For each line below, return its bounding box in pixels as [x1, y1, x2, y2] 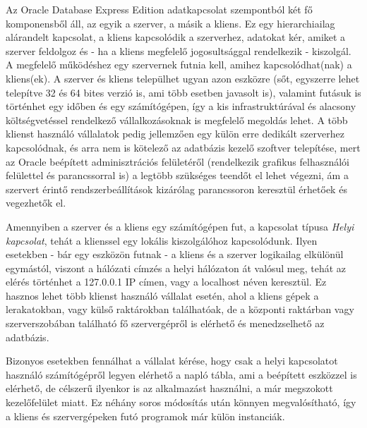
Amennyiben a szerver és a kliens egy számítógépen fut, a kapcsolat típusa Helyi [6, 219, 354, 233]
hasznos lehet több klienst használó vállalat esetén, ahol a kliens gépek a [6, 288, 319, 302]
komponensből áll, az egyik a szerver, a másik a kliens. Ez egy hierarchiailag [6, 16, 335, 30]
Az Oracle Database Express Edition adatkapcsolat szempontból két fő [6, 2, 313, 16]
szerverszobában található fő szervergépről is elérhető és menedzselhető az [6, 316, 325, 331]
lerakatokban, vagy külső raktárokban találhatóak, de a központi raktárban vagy [6, 302, 354, 317]
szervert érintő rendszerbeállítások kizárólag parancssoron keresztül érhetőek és [6, 181, 347, 196]
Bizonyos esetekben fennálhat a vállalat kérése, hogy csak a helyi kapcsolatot [6, 353, 338, 368]
